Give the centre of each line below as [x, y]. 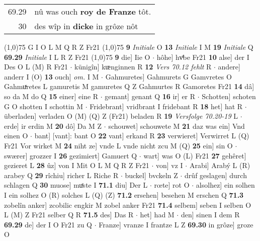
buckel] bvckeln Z [151, 175]
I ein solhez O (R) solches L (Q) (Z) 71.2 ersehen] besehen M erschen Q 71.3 [124, 194]
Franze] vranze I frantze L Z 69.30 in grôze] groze [176, 224]
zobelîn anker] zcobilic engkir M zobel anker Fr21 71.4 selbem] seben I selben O [128, 205]
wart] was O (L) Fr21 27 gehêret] [195, 155]
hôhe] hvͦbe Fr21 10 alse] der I [203, 57]
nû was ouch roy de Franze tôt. [93, 11]
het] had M [157, 215]
